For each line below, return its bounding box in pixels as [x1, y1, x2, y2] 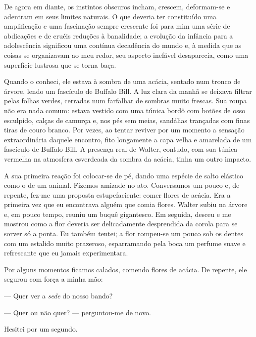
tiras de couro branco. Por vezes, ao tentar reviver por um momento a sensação [4, 125, 245, 135]
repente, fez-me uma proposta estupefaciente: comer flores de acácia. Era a [4, 189, 231, 200]
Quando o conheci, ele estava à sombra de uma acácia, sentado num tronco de [4, 76, 241, 86]
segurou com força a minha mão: [4, 274, 103, 284]
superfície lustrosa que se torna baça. [4, 59, 116, 70]
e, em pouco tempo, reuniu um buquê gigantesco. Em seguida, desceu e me [4, 209, 231, 219]
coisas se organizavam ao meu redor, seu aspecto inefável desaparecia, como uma [4, 49, 249, 60]
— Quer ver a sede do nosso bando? [4, 291, 113, 301]
